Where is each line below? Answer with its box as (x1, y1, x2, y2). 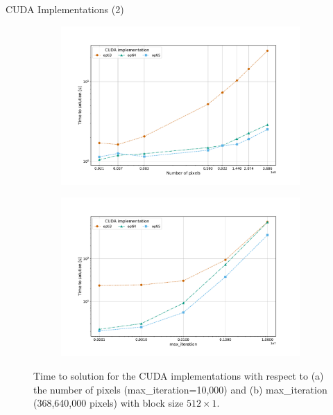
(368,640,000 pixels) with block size (33, 396, 184, 410)
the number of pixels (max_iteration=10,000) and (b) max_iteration (33, 382, 327, 396)
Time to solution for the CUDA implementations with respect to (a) (33, 369, 324, 382)
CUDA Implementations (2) (6, 2, 124, 16)
